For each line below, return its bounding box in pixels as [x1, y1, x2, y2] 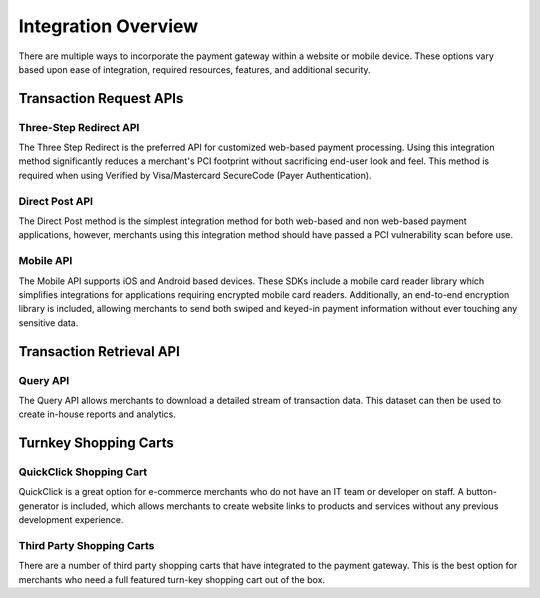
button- [465, 486, 497, 498]
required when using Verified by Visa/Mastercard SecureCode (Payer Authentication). [18, 169, 372, 181]
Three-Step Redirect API [18, 120, 140, 134]
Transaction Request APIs [18, 90, 184, 107]
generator [18, 500, 60, 512]
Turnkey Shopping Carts [18, 435, 174, 452]
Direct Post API [18, 194, 94, 208]
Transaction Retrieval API [18, 343, 180, 360]
